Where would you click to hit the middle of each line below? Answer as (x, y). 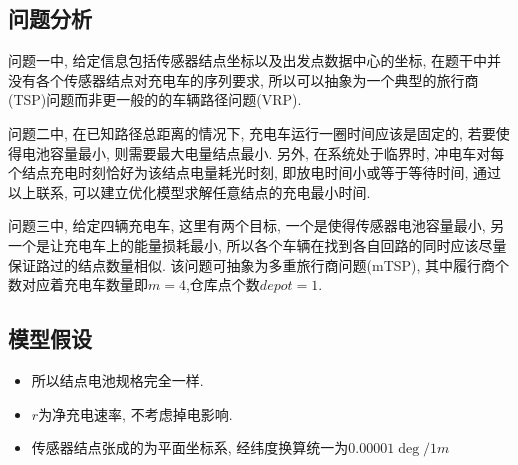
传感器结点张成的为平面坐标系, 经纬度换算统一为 (190, 447)
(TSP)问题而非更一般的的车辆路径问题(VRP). (155, 99)
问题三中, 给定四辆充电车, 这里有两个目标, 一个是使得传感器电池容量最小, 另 (256, 225)
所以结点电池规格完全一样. (117, 379)
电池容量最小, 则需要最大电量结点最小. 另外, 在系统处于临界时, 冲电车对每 (263, 152)
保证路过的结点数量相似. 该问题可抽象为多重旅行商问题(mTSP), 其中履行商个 (259, 264)
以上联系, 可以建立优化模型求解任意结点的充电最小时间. (189, 191)
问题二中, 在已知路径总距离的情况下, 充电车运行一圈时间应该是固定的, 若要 (252, 132)
